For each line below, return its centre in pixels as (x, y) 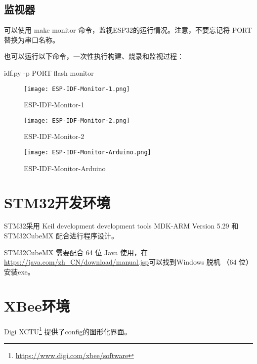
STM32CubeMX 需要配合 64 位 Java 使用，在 (76, 252)
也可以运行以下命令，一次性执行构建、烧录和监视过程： (94, 56)
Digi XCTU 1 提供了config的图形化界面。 (68, 330)
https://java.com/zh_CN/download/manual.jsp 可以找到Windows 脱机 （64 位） (128, 262)
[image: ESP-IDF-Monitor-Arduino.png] (87, 153)
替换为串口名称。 (32, 39)
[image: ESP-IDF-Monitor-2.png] (77, 120)
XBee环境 (37, 305)
